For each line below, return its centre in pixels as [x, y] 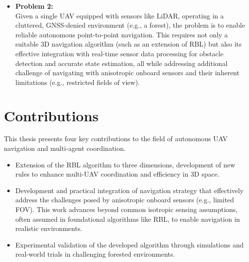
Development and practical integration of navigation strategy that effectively [129, 190]
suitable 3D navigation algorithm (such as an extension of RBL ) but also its [128, 44]
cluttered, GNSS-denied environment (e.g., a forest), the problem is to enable [130, 25]
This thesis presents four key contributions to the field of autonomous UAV [116, 139]
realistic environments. [49, 228]
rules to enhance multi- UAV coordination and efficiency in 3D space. [117, 174]
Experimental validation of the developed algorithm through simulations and [129, 244]
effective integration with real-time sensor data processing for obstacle [119, 53]
